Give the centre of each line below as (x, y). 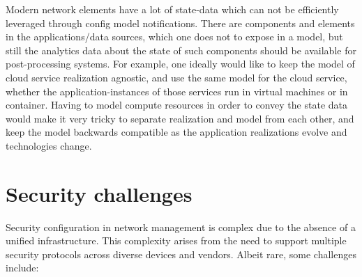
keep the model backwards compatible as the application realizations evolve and (176, 132)
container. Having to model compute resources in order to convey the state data (176, 105)
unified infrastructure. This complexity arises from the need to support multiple (176, 240)
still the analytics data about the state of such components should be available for (181, 50)
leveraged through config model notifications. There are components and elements (180, 23)
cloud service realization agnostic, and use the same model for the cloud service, (176, 77)
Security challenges (99, 193)
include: (22, 268)
